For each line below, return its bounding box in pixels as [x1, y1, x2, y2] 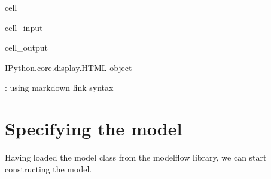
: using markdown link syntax [5, 81, 114, 94]
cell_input [5, 21, 43, 33]
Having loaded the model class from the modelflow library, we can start [5, 151, 267, 163]
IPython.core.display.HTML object [5, 61, 132, 73]
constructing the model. [5, 162, 92, 175]
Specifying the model [5, 116, 182, 141]
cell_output [5, 41, 48, 54]
